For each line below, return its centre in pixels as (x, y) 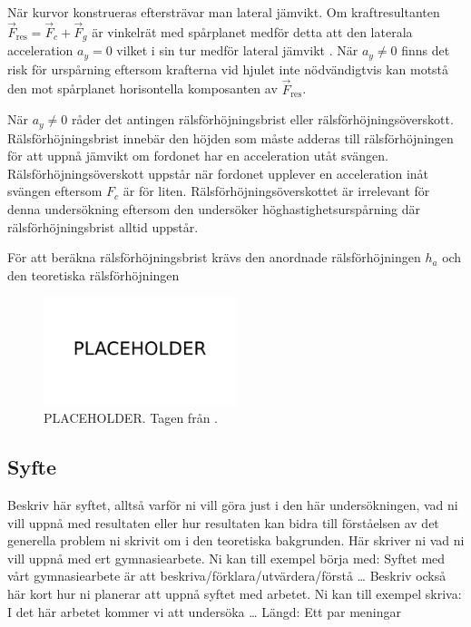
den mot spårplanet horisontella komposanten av (142, 88)
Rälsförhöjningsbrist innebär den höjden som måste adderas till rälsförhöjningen (231, 137)
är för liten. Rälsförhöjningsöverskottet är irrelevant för (276, 191)
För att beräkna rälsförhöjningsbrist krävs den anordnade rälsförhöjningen (214, 257)
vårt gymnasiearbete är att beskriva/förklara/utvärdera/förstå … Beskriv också (227, 576)
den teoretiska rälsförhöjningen (93, 274)
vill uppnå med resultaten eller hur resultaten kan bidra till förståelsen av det (223, 522)
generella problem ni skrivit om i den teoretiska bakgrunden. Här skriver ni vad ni (236, 540)
